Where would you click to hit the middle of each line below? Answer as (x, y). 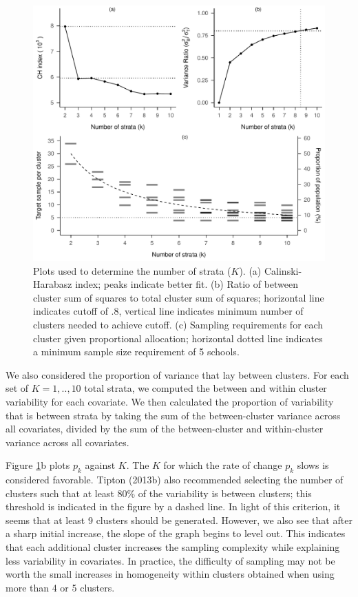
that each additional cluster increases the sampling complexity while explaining (173, 547)
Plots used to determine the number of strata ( (132, 270)
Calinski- (283, 270)
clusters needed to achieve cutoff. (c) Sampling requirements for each (178, 324)
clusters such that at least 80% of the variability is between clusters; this (159, 493)
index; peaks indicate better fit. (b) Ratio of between (187, 284)
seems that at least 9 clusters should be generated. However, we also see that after (179, 520)
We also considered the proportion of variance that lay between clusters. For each (177, 374)
